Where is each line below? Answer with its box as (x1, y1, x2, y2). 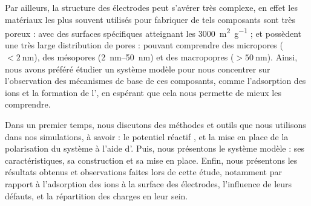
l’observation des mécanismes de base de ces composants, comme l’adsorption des (5, 74, 306, 87)
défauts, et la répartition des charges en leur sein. (5, 189, 188, 202)
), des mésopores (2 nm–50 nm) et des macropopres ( (34, 51, 234, 63)
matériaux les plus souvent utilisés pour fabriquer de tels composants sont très (5, 13, 296, 25)
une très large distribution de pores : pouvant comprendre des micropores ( (5, 39, 283, 51)
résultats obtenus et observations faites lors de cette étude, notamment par (5, 166, 282, 178)
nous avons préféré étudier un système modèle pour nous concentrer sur (5, 62, 270, 75)
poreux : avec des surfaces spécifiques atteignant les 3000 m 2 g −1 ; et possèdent (5, 25, 301, 39)
